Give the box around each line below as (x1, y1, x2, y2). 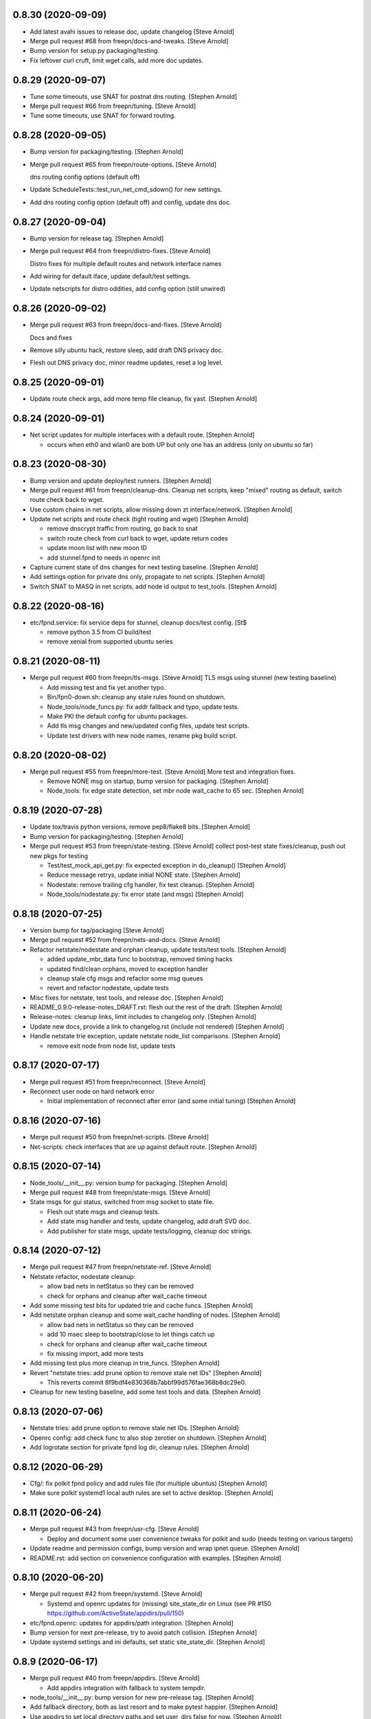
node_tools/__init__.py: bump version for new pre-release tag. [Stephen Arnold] (30, 1694, 254, 1702)
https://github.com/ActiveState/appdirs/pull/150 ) (47, 1609, 185, 1617)
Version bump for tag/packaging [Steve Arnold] (30, 926, 164, 934)
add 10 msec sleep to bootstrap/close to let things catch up (47, 1331, 216, 1339)
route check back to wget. (30, 496, 104, 504)
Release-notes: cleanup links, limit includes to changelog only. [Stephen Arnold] (30, 1013, 257, 1021)
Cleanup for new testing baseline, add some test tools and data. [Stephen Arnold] (30, 1388, 261, 1396)
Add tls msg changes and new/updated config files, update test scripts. (47, 722, 250, 730)
